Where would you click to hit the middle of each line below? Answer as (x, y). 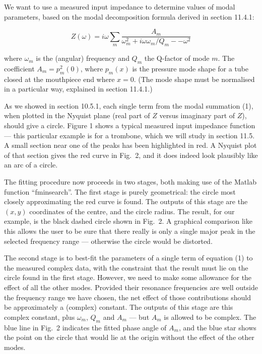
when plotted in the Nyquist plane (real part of (77, 115)
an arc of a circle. (31, 165)
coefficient (19, 68)
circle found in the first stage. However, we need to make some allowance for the (128, 277)
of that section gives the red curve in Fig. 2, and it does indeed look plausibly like (131, 155)
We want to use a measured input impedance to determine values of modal (120, 7)
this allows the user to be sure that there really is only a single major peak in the (130, 231)
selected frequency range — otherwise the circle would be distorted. (108, 241)
